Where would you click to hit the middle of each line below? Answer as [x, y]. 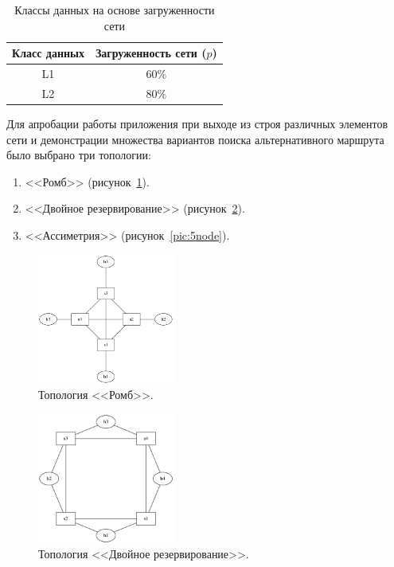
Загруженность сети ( [151, 53]
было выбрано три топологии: [79, 155]
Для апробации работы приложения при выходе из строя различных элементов [197, 123]
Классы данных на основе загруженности [115, 10]
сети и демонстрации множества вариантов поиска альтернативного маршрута [195, 139]
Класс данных [48, 53]
